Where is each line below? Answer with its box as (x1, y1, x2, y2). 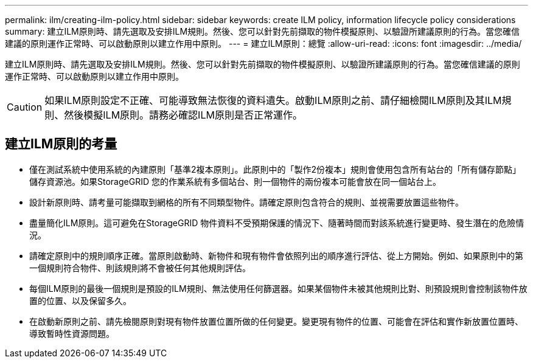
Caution (7, 101, 43, 113)
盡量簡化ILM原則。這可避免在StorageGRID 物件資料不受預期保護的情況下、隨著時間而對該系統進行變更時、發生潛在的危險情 (29, 217, 524, 228)
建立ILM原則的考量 (5, 136, 117, 152)
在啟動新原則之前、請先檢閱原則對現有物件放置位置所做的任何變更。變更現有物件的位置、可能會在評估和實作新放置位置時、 (29, 316, 523, 327)
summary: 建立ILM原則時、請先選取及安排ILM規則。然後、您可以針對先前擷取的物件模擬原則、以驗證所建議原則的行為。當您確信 (5, 26, 520, 36)
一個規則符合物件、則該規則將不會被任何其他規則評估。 (29, 262, 251, 273)
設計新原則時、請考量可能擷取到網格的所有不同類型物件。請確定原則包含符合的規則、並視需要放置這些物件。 (29, 196, 464, 207)
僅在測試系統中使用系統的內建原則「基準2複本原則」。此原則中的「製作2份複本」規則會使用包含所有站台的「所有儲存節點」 (29, 164, 521, 175)
